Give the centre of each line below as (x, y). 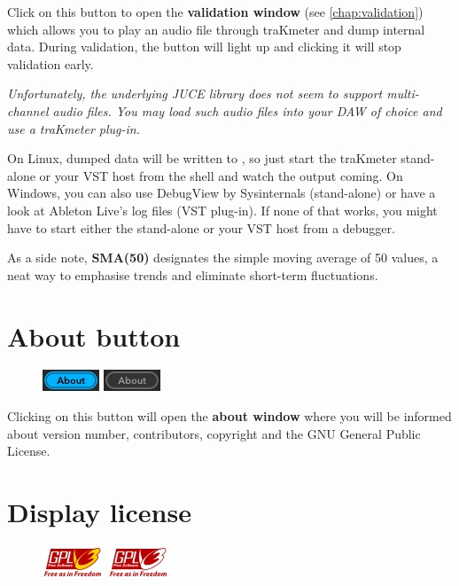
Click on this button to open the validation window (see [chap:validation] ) (215, 12)
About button (94, 336)
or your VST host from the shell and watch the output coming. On (221, 175)
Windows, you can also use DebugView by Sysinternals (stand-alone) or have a (222, 193)
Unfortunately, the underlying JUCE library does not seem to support (195, 94)
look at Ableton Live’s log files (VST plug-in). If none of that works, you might (222, 210)
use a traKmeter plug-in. (74, 128)
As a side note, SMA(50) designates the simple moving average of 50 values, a (223, 258)
